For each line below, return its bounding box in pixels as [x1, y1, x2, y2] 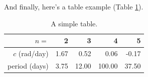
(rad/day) [18, 48, 49, 59]
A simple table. [51, 18, 98, 28]
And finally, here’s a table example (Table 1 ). [4, 1, 143, 11]
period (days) [8, 60, 49, 71]
